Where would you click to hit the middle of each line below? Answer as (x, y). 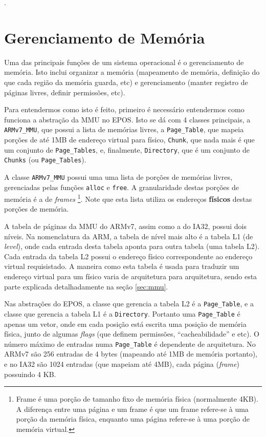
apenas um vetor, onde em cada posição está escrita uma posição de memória (125, 324)
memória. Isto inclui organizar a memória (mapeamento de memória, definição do (132, 72)
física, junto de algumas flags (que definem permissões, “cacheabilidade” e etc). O (132, 334)
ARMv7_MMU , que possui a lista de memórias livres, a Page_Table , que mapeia (124, 129)
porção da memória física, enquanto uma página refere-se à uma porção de (133, 419)
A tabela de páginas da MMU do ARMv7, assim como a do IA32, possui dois (125, 226)
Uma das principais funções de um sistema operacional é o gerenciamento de (124, 62)
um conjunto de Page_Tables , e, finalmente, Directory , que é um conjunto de (127, 149)
